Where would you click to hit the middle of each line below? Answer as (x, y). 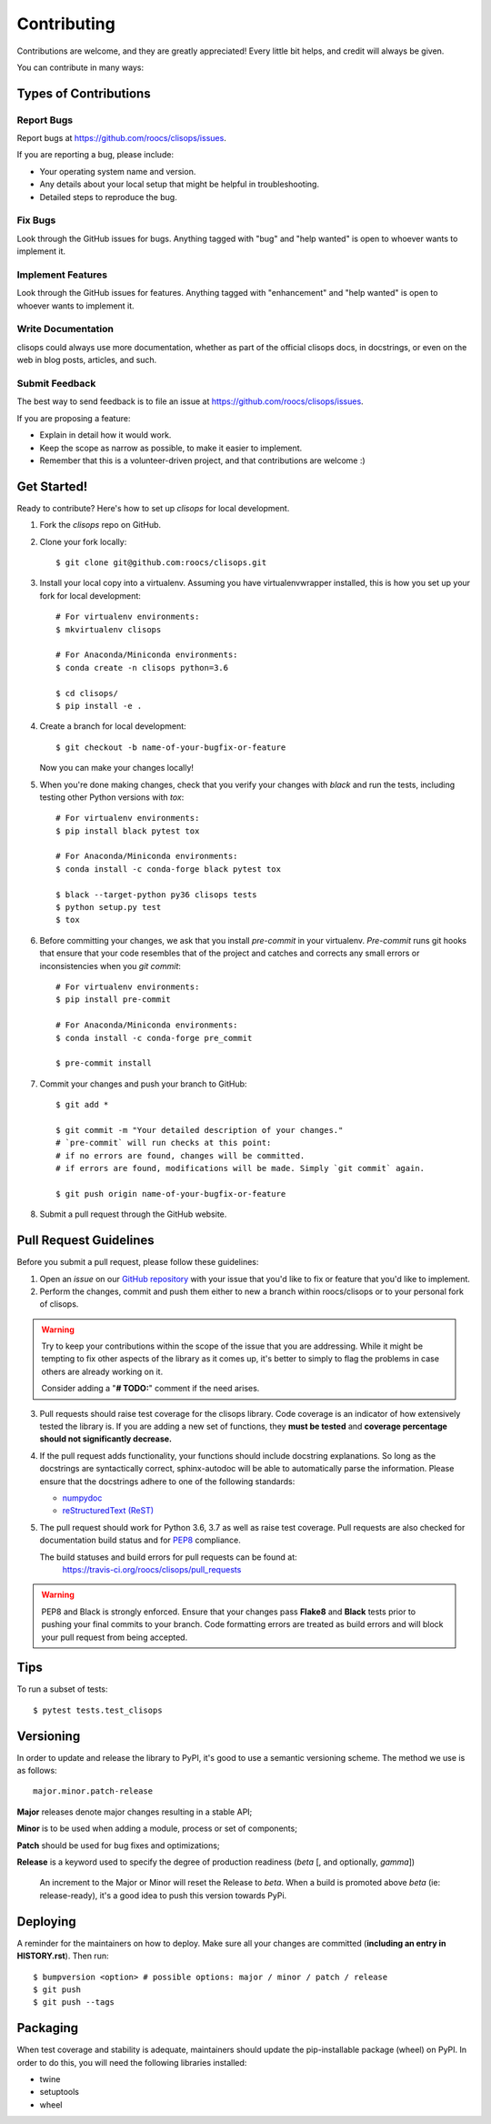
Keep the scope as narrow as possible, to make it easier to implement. (171, 448)
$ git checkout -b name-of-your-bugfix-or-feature (171, 747)
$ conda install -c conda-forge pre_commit (154, 1038)
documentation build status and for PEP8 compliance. (140, 1540)
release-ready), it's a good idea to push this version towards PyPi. (163, 1895)
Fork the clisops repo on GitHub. (100, 525)
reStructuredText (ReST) (108, 1511)
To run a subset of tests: (62, 1689)
